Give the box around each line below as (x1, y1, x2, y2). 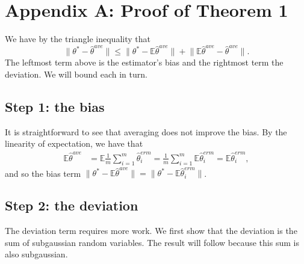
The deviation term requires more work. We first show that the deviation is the (5, 224, 297, 237)
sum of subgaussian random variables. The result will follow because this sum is (5, 236, 299, 248)
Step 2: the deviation (5, 196, 138, 215)
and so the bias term (5, 167, 81, 179)
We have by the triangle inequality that (5, 32, 150, 45)
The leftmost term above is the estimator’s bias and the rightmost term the (5, 56, 284, 69)
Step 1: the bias (5, 97, 105, 116)
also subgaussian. (5, 248, 68, 260)
